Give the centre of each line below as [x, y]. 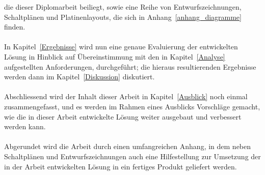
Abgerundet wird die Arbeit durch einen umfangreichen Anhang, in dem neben [128, 146]
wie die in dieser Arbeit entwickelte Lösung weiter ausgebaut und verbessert [123, 116]
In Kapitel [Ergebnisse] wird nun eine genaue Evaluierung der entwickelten [121, 47]
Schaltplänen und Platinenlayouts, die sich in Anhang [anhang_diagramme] [123, 17]
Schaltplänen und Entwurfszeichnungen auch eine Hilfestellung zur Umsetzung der [132, 156]
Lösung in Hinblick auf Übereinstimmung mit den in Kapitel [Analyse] [115, 56]
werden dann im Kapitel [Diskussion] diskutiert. [79, 77]
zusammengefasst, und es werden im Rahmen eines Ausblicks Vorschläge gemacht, [132, 106]
